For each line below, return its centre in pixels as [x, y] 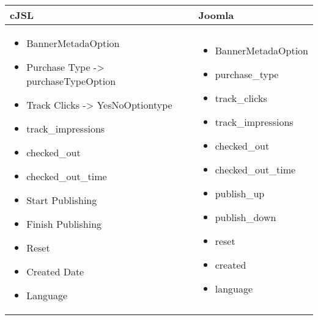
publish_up [240, 193]
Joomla [216, 15]
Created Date [55, 271]
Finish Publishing [64, 224]
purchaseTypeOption [71, 81]
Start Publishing [62, 200]
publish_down [246, 217]
